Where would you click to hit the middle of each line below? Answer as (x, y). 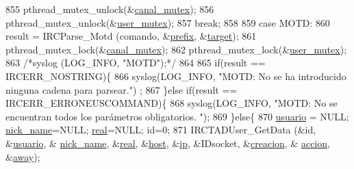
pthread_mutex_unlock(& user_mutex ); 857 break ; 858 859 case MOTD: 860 (168, 22)
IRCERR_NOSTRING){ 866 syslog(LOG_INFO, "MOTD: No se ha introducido (176, 76)
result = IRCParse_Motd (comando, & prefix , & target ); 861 (131, 36)
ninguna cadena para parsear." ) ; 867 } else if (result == (122, 89)
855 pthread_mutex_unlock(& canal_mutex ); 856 (110, 9)
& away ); (23, 156)
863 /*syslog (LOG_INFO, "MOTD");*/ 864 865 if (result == (136, 63)
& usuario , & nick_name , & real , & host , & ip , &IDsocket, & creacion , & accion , (168, 143)
